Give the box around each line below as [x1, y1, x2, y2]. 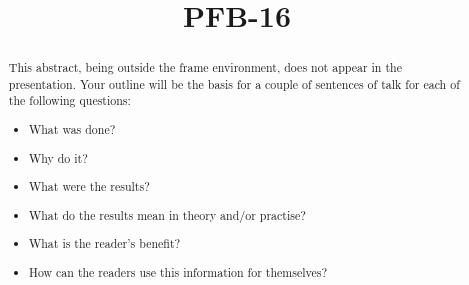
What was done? [29, 121, 116, 138]
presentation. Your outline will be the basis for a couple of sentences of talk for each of [8, 75, 460, 92]
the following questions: [8, 92, 131, 109]
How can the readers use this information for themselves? [29, 263, 328, 280]
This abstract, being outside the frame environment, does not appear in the [8, 59, 402, 76]
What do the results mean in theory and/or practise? [29, 206, 306, 223]
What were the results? [29, 178, 150, 195]
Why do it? [29, 149, 88, 166]
